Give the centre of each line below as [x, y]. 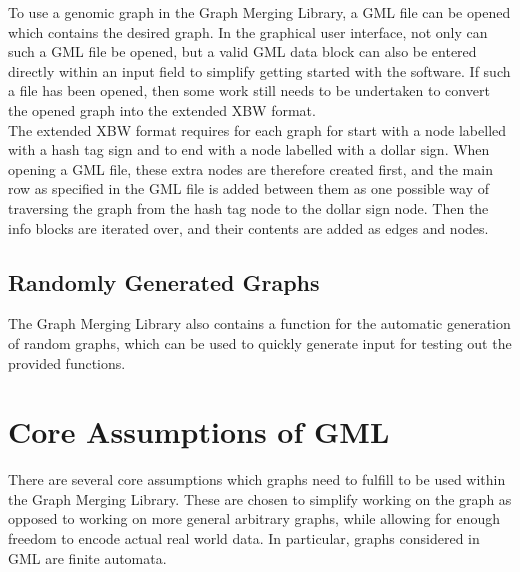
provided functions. [67, 362]
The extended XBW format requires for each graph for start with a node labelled [257, 129]
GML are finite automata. [87, 557]
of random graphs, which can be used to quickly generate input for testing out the [260, 342]
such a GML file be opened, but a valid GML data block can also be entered [242, 51]
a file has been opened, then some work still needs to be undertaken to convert [249, 90]
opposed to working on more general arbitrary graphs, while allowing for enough [254, 518]
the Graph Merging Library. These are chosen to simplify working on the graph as [260, 498]
